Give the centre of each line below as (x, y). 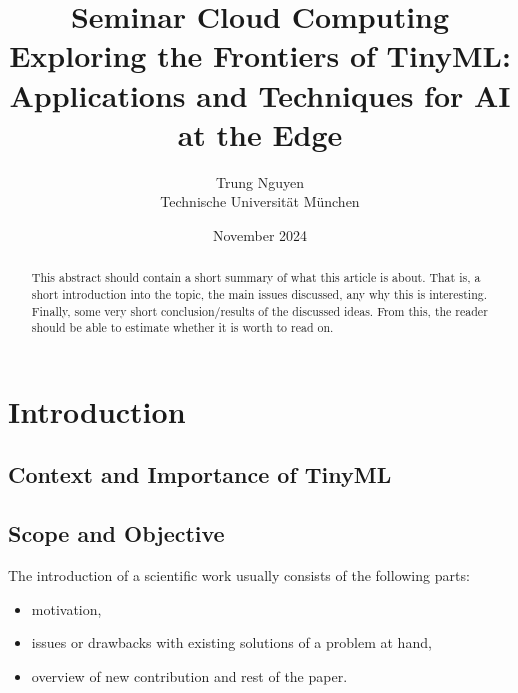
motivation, (66, 608)
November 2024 (260, 234)
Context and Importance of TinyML (200, 474)
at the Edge (260, 133)
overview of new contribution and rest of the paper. (189, 675)
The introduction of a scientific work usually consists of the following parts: (239, 575)
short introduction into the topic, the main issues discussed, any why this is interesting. (259, 293)
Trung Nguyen (260, 181)
